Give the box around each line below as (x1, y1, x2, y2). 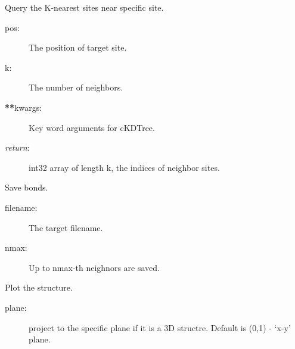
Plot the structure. (5, 281, 73, 294)
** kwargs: (5, 101, 42, 113)
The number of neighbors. (29, 81, 123, 94)
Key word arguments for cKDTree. (29, 121, 155, 133)
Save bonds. (5, 181, 48, 194)
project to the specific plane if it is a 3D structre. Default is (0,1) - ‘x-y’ (29, 321, 291, 334)
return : (5, 141, 30, 154)
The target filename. (29, 221, 103, 233)
